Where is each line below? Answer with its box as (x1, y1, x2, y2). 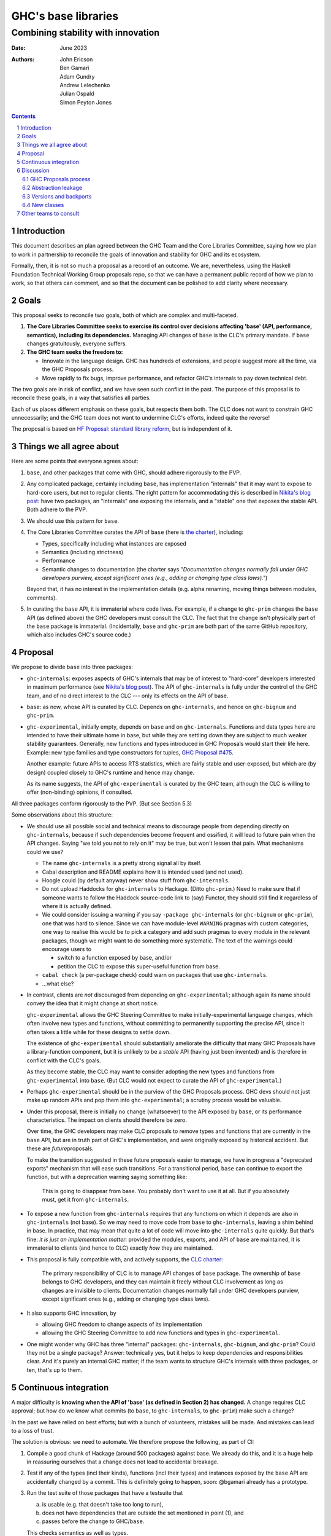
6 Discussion (17, 167, 50, 174)
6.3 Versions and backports (22, 192, 92, 200)
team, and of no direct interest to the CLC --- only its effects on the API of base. (26, 692, 229, 699)
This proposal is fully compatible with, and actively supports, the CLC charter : (26, 1255, 223, 1263)
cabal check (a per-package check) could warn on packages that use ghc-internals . (42, 971, 268, 979)
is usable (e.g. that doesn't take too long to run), (42, 1500, 164, 1508)
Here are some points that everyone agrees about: (11, 458, 139, 465)
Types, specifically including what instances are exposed (42, 539, 186, 547)
